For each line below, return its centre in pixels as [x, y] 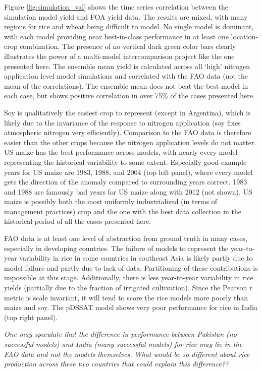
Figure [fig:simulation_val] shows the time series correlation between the [116, 7]
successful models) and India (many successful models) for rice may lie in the [123, 344]
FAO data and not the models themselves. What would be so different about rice [127, 354]
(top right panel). [31, 317]
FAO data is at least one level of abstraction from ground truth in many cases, [126, 238]
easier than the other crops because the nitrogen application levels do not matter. [130, 142]
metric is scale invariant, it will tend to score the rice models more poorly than [126, 297]
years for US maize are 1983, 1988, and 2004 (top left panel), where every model [128, 172]
